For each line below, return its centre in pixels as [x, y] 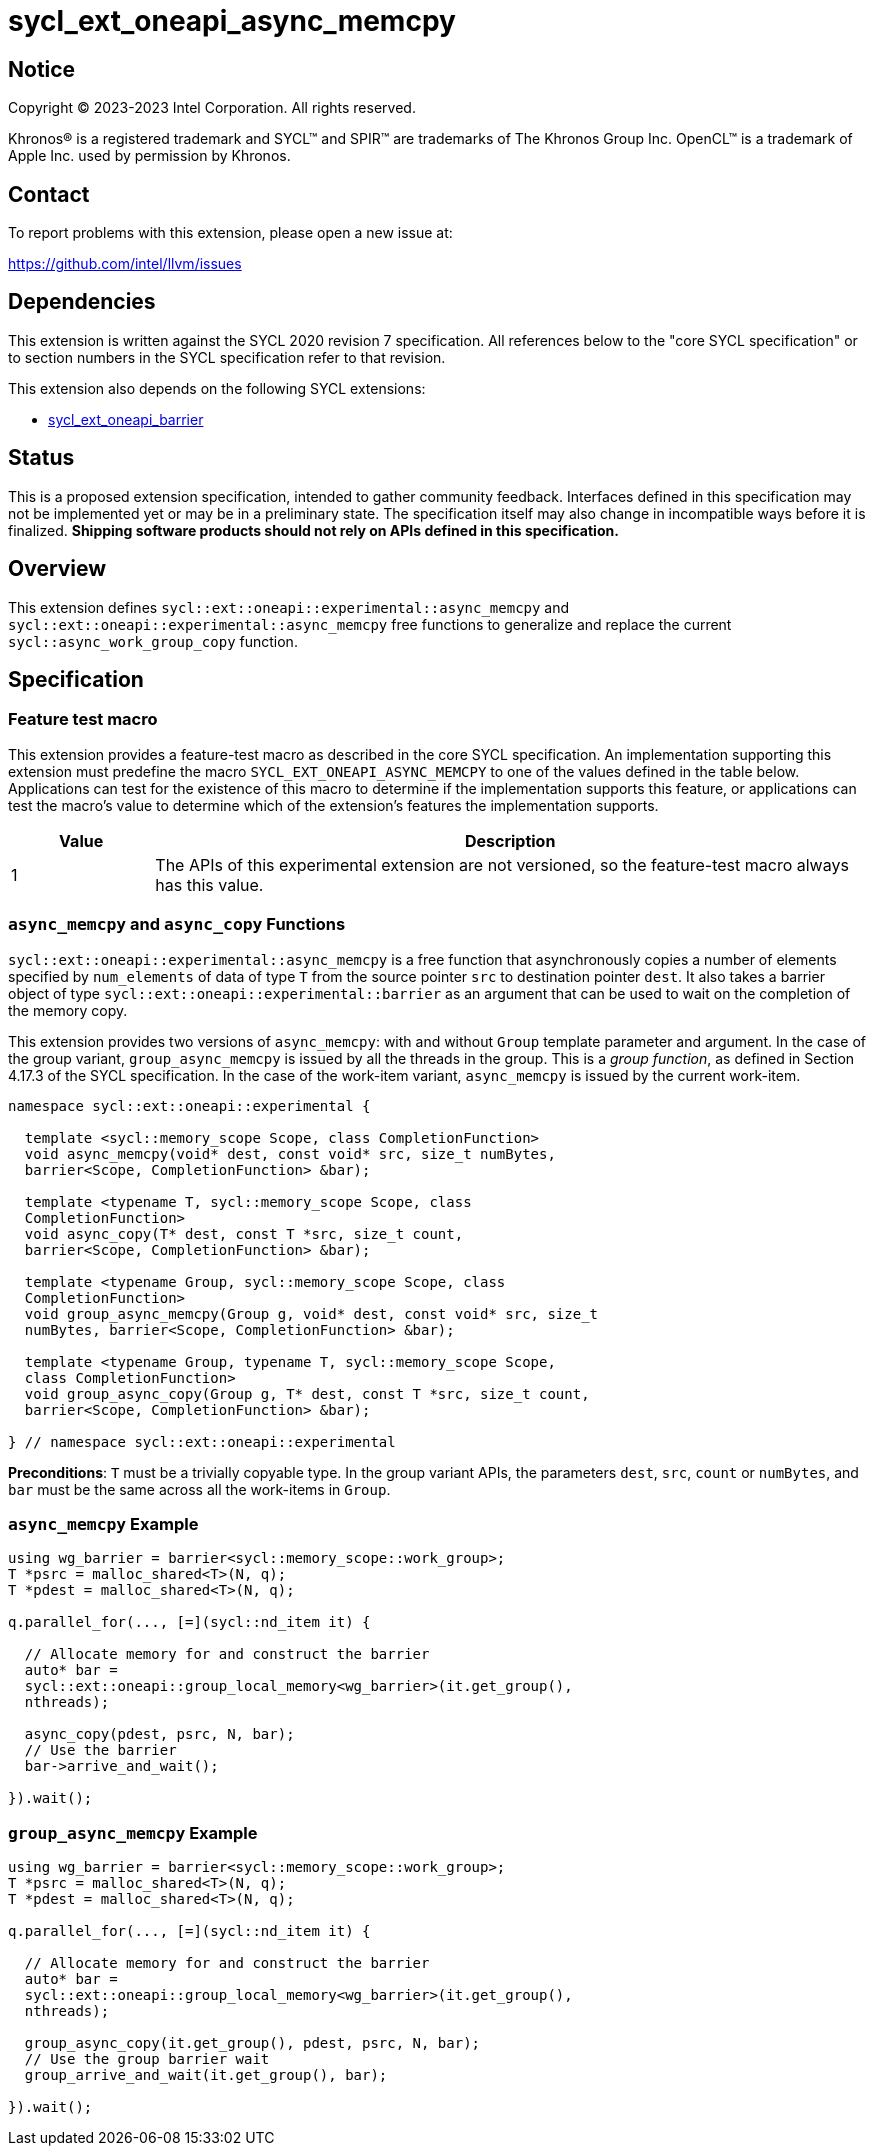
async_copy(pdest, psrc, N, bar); [159, 1734]
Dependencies [82, 302]
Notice [42, 69]
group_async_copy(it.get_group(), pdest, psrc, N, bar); [252, 2043]
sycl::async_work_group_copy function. [153, 641]
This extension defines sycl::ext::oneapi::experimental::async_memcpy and [289, 607]
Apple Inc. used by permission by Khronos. [149, 156]
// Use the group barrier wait [147, 2059]
